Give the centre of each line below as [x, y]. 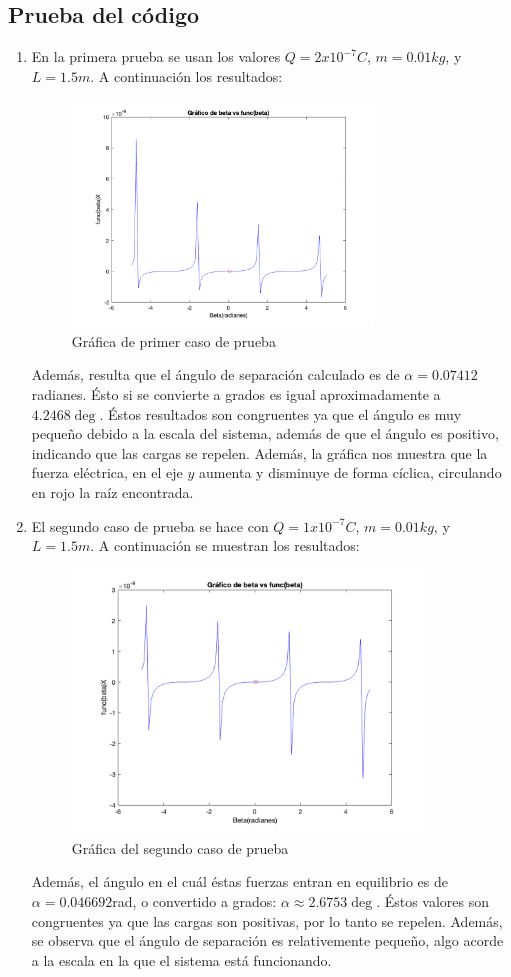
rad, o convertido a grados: [194, 901]
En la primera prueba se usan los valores [156, 56]
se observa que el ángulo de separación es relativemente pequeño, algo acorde [267, 940]
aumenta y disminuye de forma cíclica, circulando [350, 472]
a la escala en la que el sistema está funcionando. [181, 959]
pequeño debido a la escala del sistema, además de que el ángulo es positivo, [265, 433]
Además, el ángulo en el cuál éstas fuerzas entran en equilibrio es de [239, 881]
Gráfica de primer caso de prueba [173, 340]
